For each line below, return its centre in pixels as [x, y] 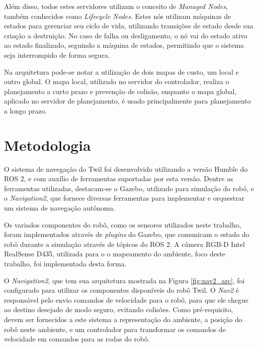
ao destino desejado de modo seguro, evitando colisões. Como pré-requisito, [119, 309]
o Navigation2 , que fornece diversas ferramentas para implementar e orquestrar [124, 198]
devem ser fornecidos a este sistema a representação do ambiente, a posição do [123, 319]
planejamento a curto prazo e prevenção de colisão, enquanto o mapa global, [120, 91]
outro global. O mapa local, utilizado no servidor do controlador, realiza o [117, 81]
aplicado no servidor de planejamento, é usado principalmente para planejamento [128, 101]
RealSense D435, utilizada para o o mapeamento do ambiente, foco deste [115, 254]
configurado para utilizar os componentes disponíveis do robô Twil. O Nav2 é [122, 290]
